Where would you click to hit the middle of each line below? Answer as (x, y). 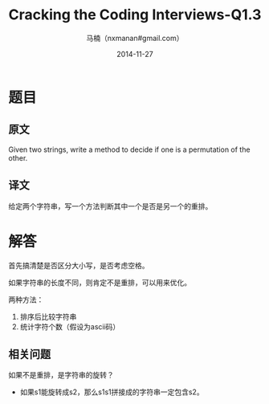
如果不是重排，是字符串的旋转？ (61, 375)
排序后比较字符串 (48, 316)
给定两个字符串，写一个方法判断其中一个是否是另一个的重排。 (110, 206)
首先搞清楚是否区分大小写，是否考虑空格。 (79, 265)
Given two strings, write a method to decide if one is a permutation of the (129, 149)
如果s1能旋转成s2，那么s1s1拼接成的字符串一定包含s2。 (112, 392)
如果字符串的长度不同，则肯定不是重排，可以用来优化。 (100, 282)
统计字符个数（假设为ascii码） (70, 326)
